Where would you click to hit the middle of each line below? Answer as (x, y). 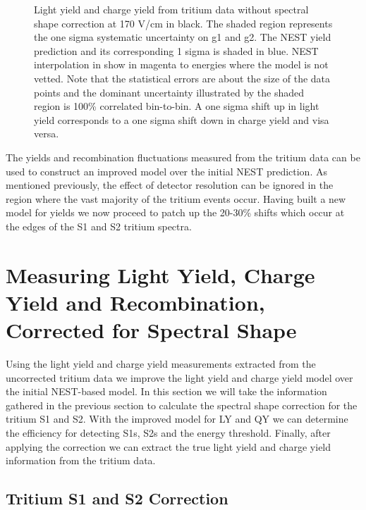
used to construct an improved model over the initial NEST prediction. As (166, 171)
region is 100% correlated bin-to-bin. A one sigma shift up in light (177, 106)
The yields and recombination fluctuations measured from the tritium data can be (183, 157)
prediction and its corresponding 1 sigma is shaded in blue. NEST (176, 50)
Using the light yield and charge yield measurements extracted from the (161, 363)
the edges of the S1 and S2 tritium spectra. (99, 226)
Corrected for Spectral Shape (151, 330)
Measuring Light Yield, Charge (160, 274)
